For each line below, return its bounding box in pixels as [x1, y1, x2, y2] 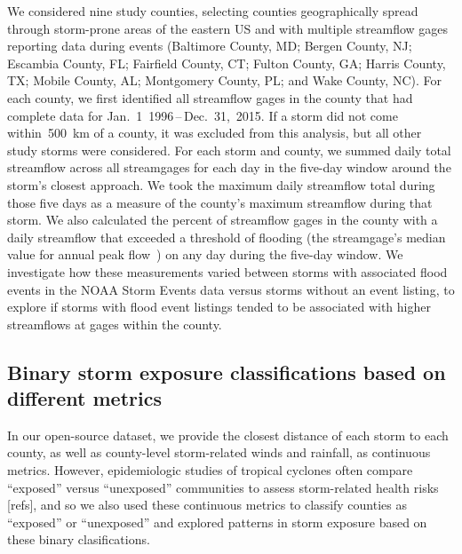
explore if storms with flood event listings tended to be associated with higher [7, 297, 431, 316]
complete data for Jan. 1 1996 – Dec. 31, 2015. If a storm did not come [7, 106, 398, 124]
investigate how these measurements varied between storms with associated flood [7, 262, 448, 281]
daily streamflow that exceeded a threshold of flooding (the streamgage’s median [7, 227, 446, 246]
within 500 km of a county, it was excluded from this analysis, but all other [7, 123, 422, 142]
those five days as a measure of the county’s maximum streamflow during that [7, 193, 433, 211]
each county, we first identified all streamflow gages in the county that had [7, 88, 413, 107]
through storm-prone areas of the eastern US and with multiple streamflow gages [7, 19, 449, 37]
